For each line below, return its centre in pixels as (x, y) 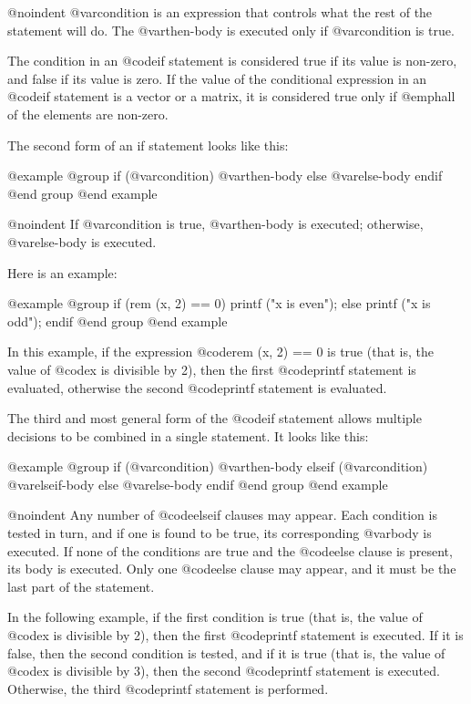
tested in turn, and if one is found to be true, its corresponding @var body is (220, 533)
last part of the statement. (81, 586)
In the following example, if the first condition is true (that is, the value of (215, 617)
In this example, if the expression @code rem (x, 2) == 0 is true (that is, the (220, 352)
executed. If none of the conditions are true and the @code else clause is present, (230, 550)
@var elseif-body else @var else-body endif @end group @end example (198, 484)
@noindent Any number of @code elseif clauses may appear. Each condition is (222, 515)
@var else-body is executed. (82, 241)
